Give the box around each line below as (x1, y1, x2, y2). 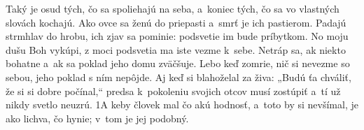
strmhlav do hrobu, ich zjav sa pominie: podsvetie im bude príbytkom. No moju (6, 29, 349, 43)
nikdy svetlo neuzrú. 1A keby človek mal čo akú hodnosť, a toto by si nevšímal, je (6, 97, 358, 112)
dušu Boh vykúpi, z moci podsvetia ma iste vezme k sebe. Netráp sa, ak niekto (6, 42, 346, 57)
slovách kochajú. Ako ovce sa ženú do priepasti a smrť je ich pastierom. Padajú (6, 15, 346, 29)
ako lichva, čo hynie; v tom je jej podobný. (6, 110, 189, 125)
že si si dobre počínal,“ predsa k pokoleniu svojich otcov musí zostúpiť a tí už (6, 83, 341, 98)
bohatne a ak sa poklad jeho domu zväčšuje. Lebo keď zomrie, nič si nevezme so (6, 56, 350, 71)
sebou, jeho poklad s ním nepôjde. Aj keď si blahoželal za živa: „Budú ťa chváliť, (6, 69, 351, 84)
